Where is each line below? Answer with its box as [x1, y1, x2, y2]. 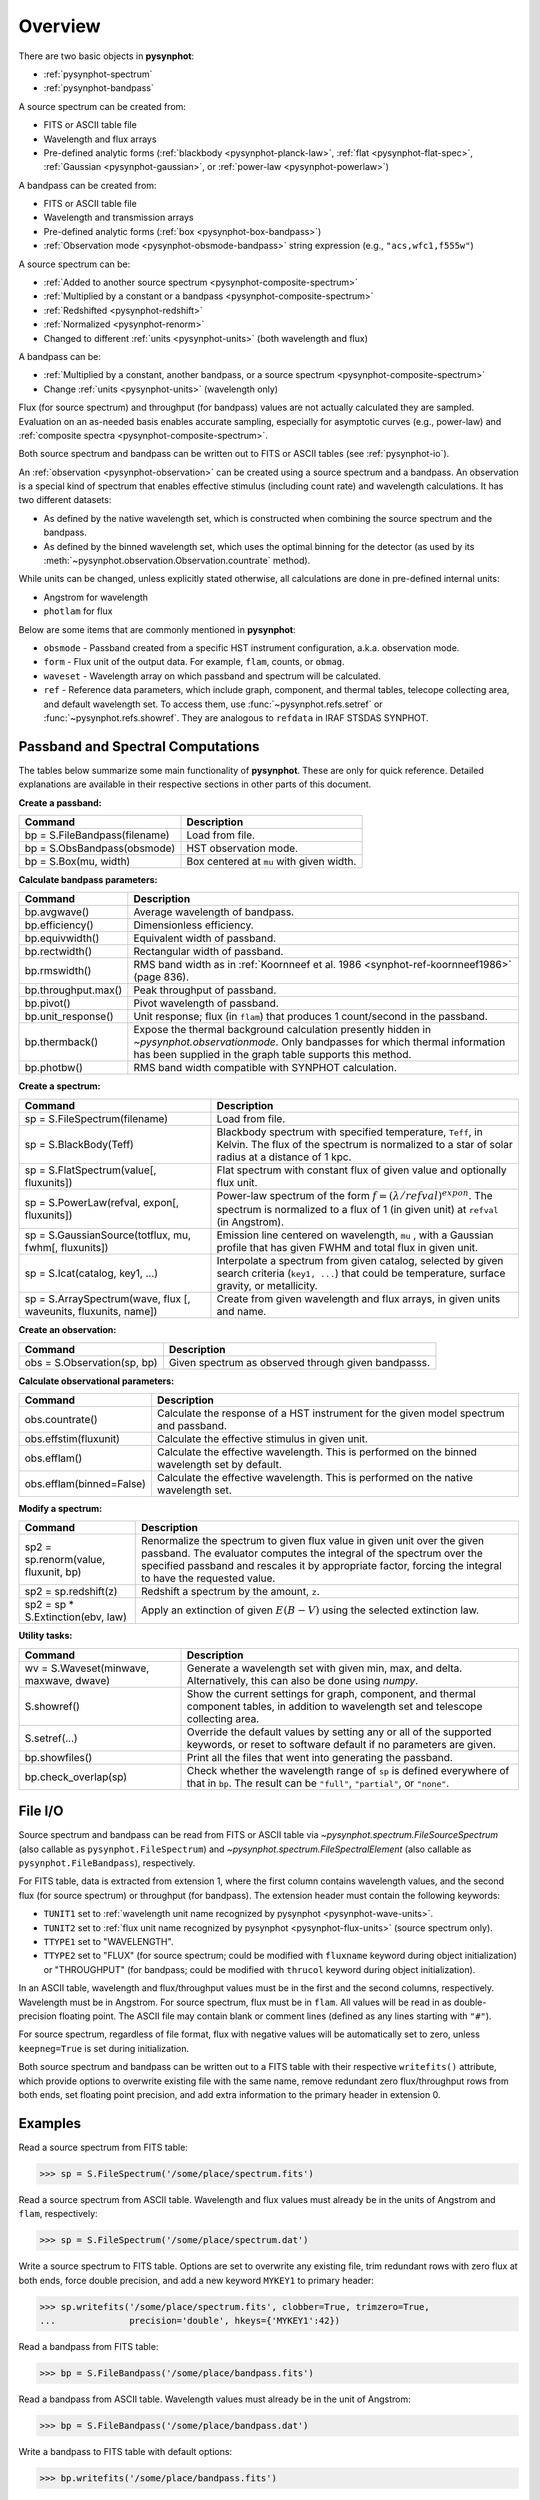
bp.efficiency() [24, 918, 94, 932]
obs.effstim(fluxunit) [24, 1431, 120, 1445]
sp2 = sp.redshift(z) [24, 1585, 118, 1599]
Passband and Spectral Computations [18, 738, 260, 755]
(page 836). [133, 970, 190, 984]
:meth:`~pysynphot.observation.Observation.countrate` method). [43, 555, 311, 567]
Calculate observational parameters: [18, 1375, 175, 1387]
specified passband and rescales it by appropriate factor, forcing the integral [141, 1559, 502, 1573]
